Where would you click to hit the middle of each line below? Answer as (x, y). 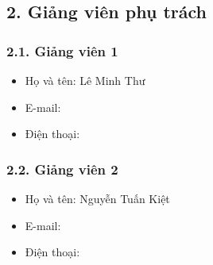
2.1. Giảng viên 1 (62, 50)
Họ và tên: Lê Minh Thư (85, 80)
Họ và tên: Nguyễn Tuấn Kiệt (97, 198)
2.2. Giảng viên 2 (62, 169)
